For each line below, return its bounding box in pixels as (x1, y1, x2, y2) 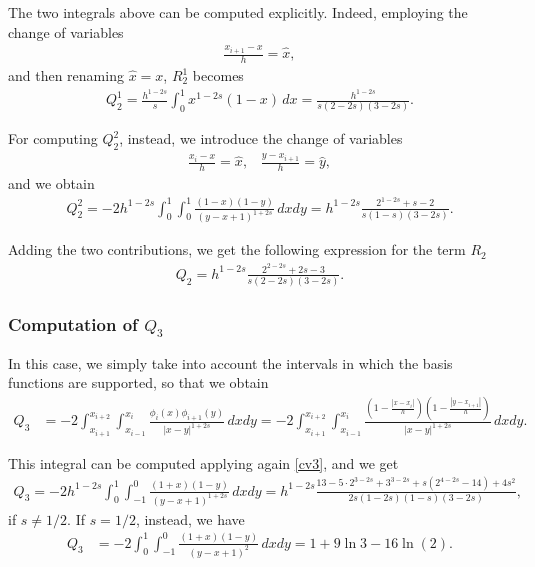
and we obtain (8, 173, 95, 194)
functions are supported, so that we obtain (8, 372, 269, 393)
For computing (8, 128, 98, 149)
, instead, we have (135, 508, 245, 529)
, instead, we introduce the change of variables (119, 128, 403, 149)
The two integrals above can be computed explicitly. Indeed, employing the (8, 2, 468, 22)
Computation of (8, 312, 138, 337)
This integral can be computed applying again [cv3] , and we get (8, 452, 399, 473)
